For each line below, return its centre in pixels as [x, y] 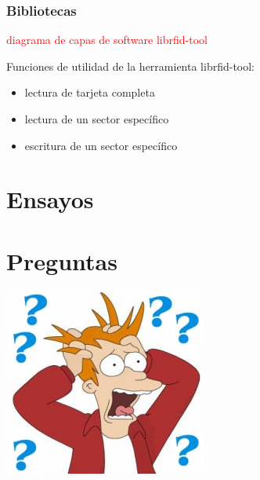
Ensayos [50, 199]
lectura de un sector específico [97, 119]
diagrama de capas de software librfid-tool [107, 40]
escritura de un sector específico [101, 145]
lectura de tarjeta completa [90, 92]
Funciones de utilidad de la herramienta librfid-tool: [131, 66]
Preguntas [62, 260]
